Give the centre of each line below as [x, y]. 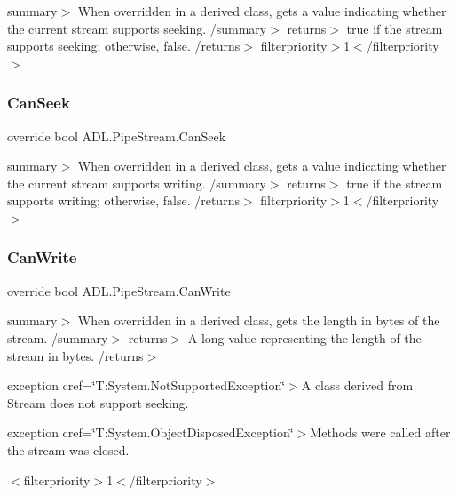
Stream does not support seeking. [98, 402]
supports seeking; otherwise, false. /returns [124, 46]
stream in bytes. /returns [75, 355]
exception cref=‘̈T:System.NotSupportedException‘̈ [146, 385]
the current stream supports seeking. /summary [137, 28]
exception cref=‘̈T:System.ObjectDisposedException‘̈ [150, 432]
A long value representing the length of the [304, 337]
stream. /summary [58, 337]
